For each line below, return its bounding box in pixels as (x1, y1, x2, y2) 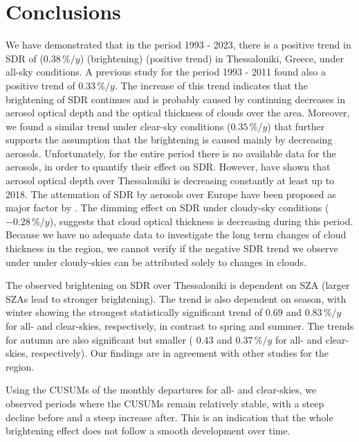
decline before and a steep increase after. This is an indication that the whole (6, 409, 333, 424)
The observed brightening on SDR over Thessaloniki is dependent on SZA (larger (6, 278, 350, 292)
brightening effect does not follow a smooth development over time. (6, 423, 291, 438)
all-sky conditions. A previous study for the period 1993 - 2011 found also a (6, 64, 326, 79)
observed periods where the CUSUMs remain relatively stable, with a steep (6, 396, 324, 410)
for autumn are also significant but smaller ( (6, 332, 194, 346)
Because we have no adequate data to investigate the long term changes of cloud (6, 227, 347, 242)
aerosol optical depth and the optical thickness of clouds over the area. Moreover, (6, 105, 350, 120)
